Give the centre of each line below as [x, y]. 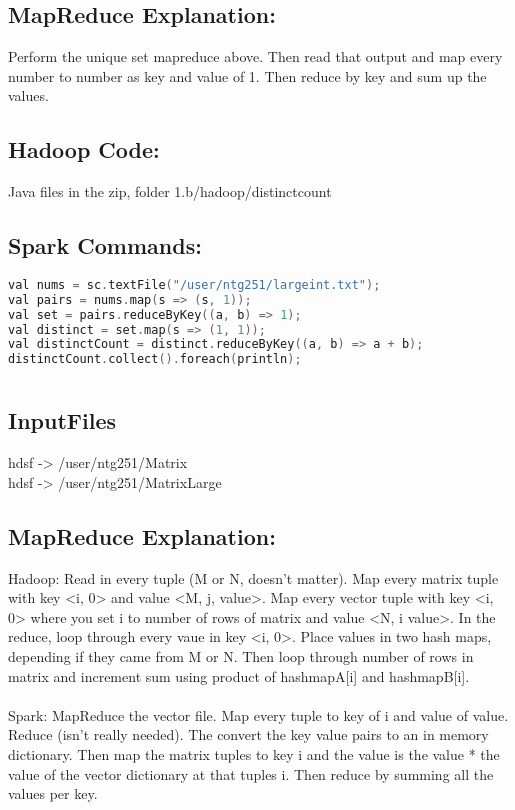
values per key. [53, 793]
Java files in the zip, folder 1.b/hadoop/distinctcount [170, 191]
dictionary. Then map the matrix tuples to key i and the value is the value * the [254, 753]
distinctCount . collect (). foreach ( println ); [155, 359]
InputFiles [62, 420]
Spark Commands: [105, 245]
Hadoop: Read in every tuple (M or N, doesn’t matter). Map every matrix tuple [253, 577]
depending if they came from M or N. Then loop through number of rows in [241, 656]
